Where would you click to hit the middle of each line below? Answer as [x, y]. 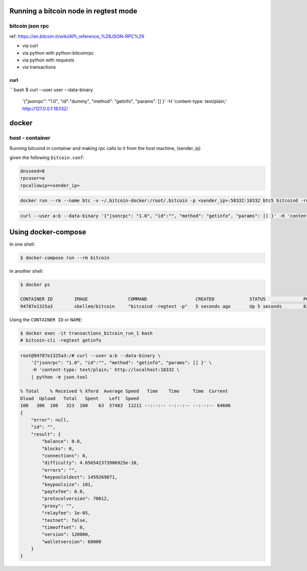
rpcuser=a [32, 178]
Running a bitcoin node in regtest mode [73, 11]
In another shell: [26, 271]
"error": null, [50, 420]
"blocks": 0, [58, 448]
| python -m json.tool [59, 377]
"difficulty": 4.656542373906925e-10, [90, 463]
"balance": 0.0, [62, 442]
